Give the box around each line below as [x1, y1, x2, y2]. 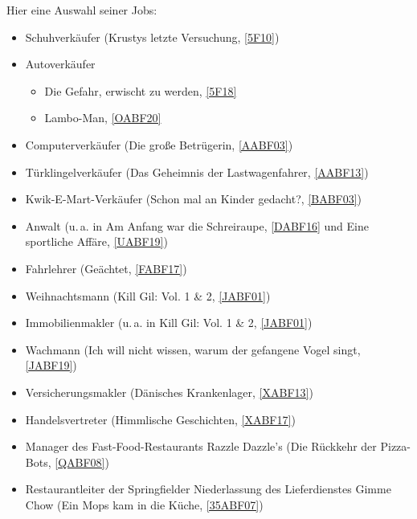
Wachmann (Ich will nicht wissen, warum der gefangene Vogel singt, [25, 341, 361, 358]
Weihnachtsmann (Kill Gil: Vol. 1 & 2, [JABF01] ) [25, 287, 271, 304]
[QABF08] [55, 453, 105, 470]
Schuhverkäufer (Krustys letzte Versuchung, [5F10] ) [25, 28, 280, 45]
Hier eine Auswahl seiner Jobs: [6, 2, 157, 18]
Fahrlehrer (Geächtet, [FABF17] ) [25, 259, 187, 276]
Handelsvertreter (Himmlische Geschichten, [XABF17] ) [25, 411, 296, 427]
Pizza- [380, 438, 411, 455]
